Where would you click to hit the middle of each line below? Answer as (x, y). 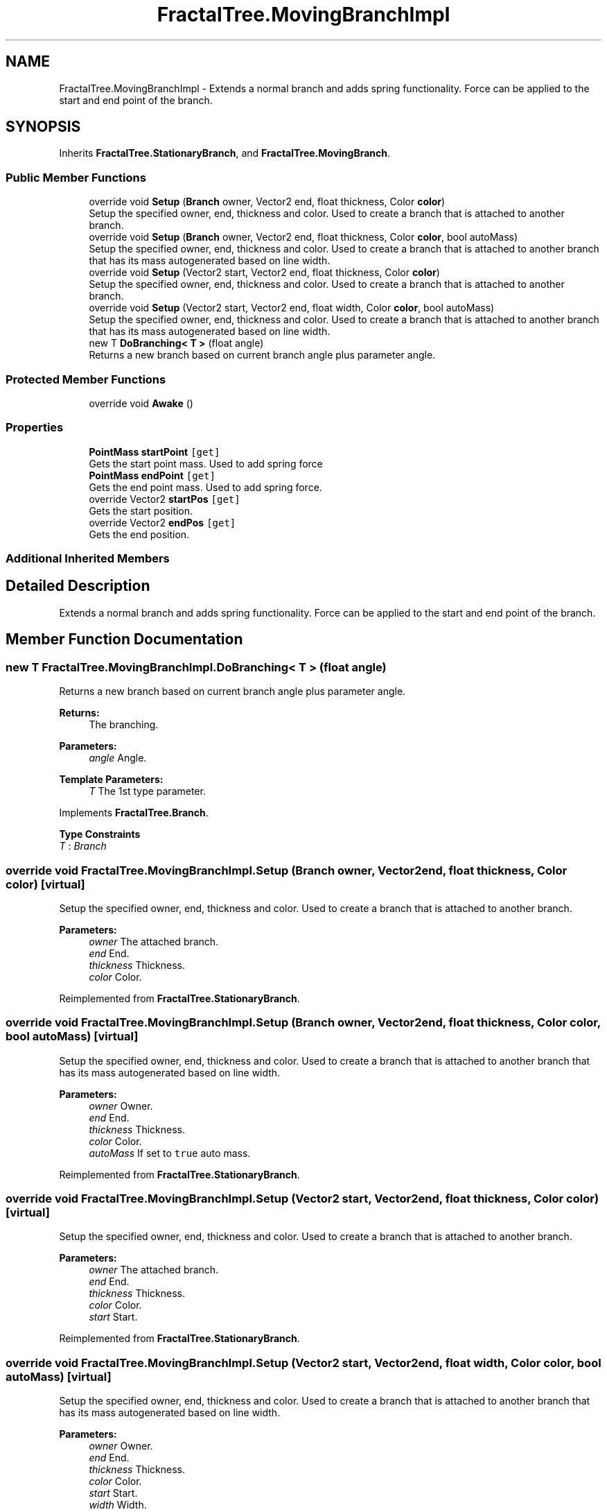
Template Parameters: (111, 780)
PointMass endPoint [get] (152, 475)
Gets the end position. (139, 534)
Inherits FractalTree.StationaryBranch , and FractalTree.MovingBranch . (225, 153)
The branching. (124, 725)
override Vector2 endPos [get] (162, 522)
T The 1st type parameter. (147, 791)
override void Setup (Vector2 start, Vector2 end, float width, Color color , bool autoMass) (292, 308)
